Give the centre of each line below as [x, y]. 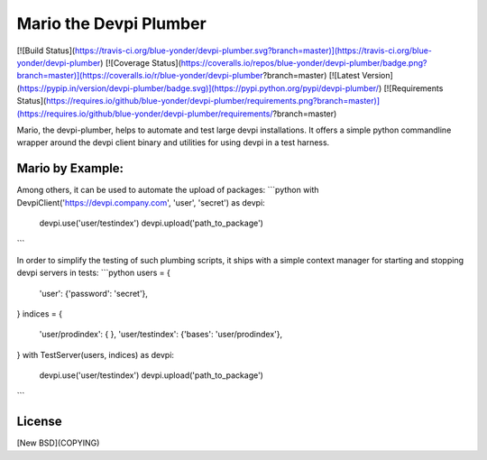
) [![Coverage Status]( [141, 62]
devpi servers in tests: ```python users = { [94, 273]
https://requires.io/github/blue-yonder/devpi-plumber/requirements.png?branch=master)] [213, 101]
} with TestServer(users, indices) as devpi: [96, 354]
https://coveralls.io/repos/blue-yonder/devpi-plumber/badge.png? [304, 62]
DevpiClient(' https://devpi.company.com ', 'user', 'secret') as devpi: [141, 202]
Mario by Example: [70, 168]
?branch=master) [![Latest [312, 76]
